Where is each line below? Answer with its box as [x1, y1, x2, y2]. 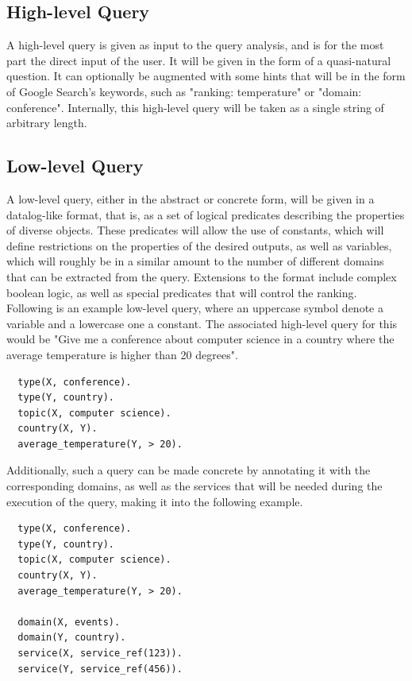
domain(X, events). [17, 616, 121, 628]
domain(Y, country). [17, 632, 126, 644]
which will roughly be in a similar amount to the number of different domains [6, 253, 384, 269]
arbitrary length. [6, 114, 87, 131]
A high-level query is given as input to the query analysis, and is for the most [6, 37, 384, 53]
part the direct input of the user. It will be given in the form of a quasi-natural [6, 52, 391, 68]
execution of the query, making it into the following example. [6, 493, 303, 509]
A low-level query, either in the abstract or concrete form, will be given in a [6, 190, 375, 207]
